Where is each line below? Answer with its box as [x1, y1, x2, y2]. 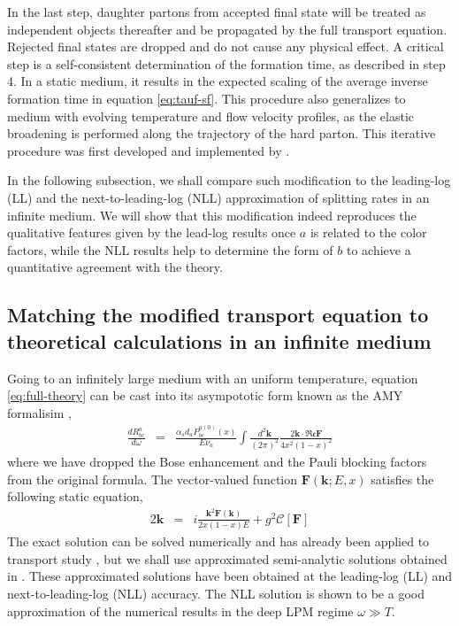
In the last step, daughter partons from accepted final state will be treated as [7, 3, 426, 20]
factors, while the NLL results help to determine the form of [7, 240, 333, 259]
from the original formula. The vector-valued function [7, 469, 298, 488]
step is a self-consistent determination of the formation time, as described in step [7, 54, 446, 73]
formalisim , [7, 403, 72, 421]
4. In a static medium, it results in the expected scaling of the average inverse [7, 72, 428, 90]
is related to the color [310, 223, 427, 242]
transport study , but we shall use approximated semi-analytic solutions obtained [7, 549, 448, 568]
